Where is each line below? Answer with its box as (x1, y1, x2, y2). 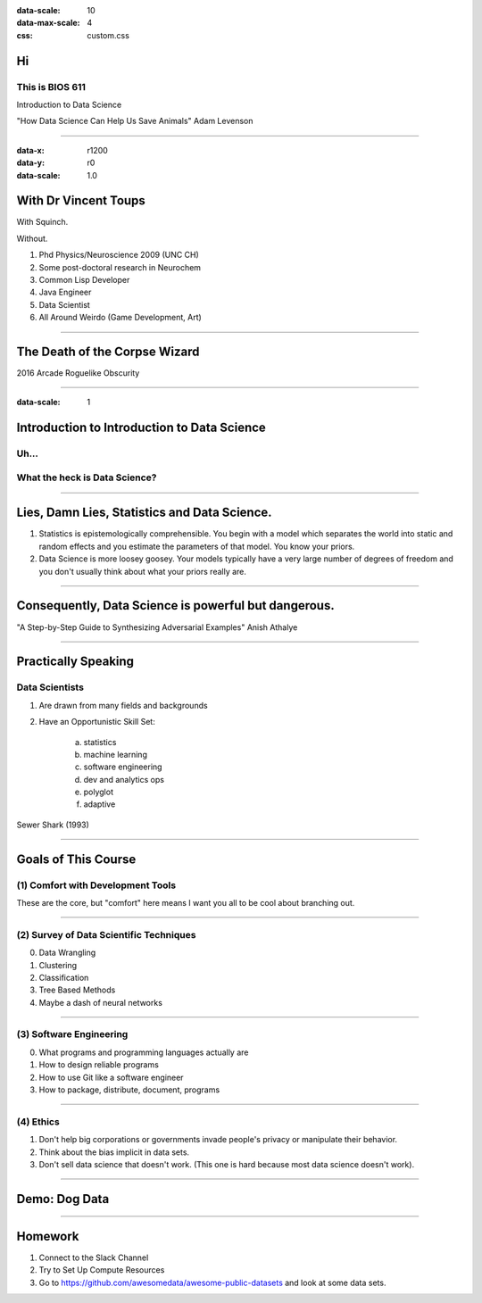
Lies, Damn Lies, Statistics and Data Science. (16, 505, 272, 520)
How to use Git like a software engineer (38, 1072, 184, 1083)
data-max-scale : (16, 18, 80, 29)
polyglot (83, 786, 113, 798)
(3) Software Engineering (16, 1028, 129, 1041)
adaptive (83, 799, 116, 809)
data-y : (16, 157, 45, 169)
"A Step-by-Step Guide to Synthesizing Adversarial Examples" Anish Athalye (16, 621, 298, 633)
